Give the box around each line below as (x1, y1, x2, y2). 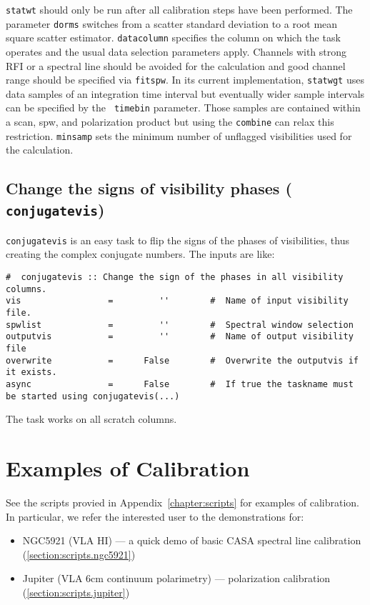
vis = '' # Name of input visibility (6, 296, 349, 306)
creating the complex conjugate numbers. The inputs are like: (6, 246, 275, 261)
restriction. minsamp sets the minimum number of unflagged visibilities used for (6, 128, 352, 143)
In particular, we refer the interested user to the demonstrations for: (6, 509, 304, 524)
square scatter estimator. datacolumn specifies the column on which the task (6, 30, 341, 45)
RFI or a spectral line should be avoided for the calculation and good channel (6, 58, 346, 73)
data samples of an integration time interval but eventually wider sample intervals (6, 86, 365, 101)
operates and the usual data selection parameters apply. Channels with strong (6, 44, 347, 59)
